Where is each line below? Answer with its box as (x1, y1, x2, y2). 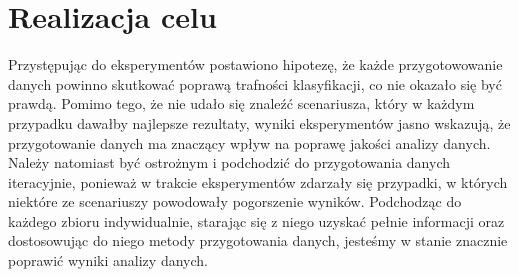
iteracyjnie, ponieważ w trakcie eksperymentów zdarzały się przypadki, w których (8, 171, 508, 192)
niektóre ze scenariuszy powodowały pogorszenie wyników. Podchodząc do (8, 191, 462, 212)
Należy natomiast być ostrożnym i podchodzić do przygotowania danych (8, 152, 451, 173)
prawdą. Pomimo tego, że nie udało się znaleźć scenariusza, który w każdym (8, 93, 475, 114)
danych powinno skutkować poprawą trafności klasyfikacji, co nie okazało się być (8, 73, 502, 94)
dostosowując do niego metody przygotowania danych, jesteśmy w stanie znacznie (8, 230, 508, 251)
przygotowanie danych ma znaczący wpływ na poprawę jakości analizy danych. (8, 132, 491, 153)
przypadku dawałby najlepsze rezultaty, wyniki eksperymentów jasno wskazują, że (8, 112, 511, 133)
